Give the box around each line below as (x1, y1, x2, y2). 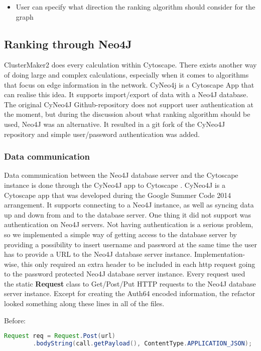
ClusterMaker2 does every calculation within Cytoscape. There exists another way (4, 59, 257, 70)
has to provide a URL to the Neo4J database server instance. (4, 249, 192, 259)
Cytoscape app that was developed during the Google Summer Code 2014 (4, 189, 231, 200)
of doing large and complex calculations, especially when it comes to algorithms (4, 69, 249, 80)
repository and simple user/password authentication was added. (4, 128, 200, 139)
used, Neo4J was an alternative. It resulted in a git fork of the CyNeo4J (4, 118, 225, 129)
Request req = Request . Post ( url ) (4, 332, 116, 340)
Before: (4, 315, 26, 325)
